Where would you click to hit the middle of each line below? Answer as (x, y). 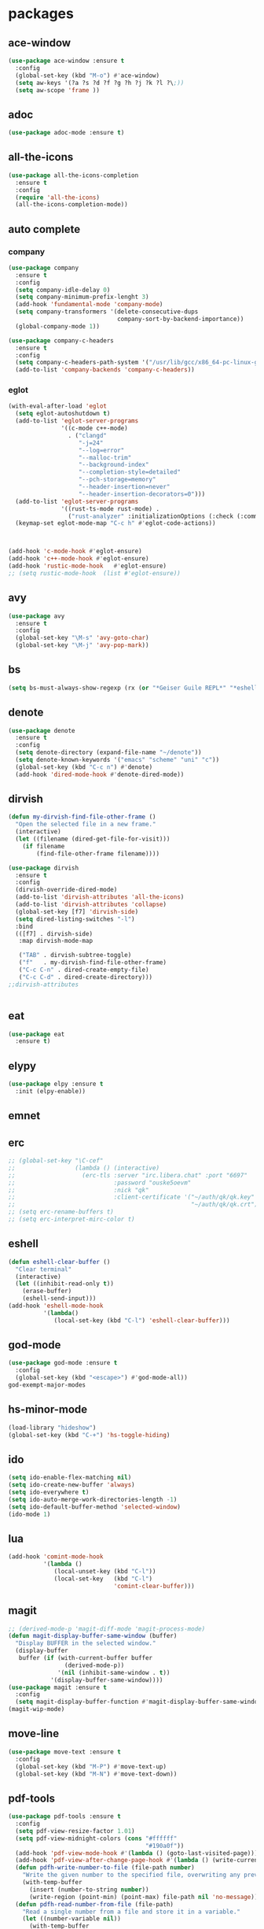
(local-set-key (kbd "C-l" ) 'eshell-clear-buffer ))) (142, 1320)
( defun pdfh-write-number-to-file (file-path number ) (105, 1868)
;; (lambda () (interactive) (84, 1168)
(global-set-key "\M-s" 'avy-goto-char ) (82, 638)
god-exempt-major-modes (47, 1385)
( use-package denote (42, 730)
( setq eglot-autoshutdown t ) (63, 414)
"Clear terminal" (44, 1269)
